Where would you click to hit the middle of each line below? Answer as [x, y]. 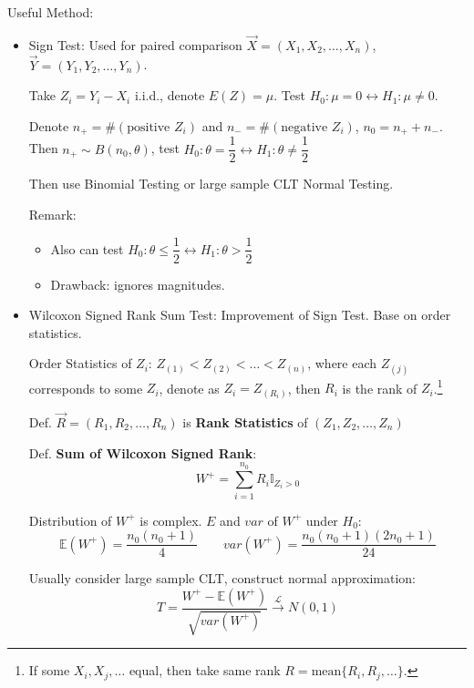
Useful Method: [51, 12]
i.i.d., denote [170, 95]
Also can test [87, 248]
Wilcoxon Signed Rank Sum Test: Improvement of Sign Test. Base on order [240, 315]
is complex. [171, 520]
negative [304, 127]
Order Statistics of [80, 363]
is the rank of [380, 388]
